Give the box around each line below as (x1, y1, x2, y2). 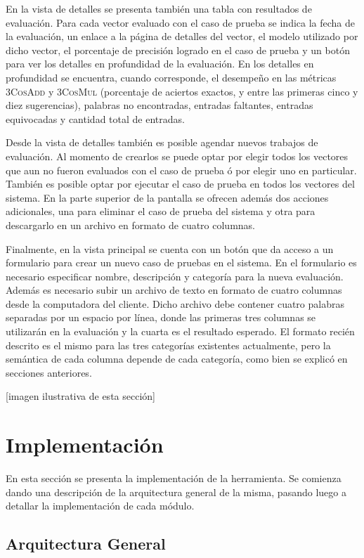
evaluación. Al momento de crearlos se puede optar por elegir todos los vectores (6, 148, 349, 163)
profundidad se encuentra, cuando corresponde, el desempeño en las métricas (6, 70, 337, 84)
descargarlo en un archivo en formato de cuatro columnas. (6, 217, 256, 232)
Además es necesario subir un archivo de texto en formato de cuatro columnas (6, 283, 342, 297)
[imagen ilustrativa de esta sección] (6, 389, 155, 403)
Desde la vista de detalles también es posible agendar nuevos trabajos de (6, 135, 318, 150)
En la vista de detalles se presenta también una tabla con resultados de (6, 1, 312, 15)
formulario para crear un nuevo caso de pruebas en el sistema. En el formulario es (6, 255, 357, 270)
